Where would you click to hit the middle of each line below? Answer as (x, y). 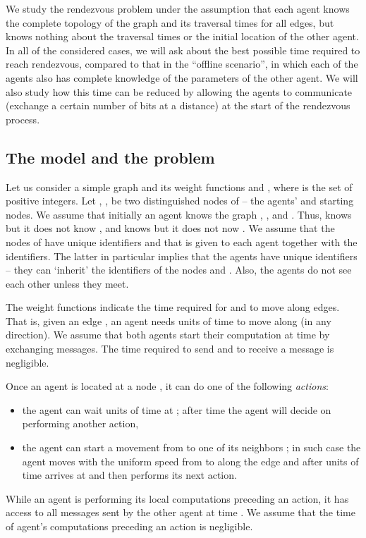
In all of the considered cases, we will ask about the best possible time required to (183, 50)
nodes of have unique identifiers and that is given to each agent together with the (182, 242)
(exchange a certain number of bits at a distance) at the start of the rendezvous (178, 105)
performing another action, (80, 423)
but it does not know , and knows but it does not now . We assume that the (170, 228)
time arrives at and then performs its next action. (129, 475)
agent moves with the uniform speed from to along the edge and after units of (190, 461)
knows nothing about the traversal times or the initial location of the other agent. (182, 36)
